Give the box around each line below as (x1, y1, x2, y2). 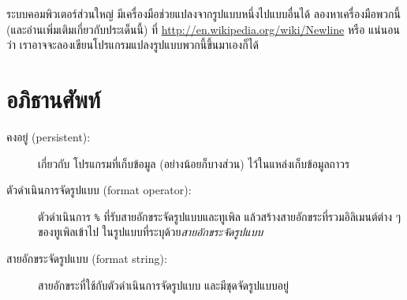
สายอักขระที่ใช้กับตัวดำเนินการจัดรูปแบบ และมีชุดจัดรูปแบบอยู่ (38, 276, 289, 293)
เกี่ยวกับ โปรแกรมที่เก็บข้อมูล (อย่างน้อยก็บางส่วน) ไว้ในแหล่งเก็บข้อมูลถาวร (38, 155, 350, 171)
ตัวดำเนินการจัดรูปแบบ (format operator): (6, 182, 192, 198)
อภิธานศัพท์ (6, 82, 101, 114)
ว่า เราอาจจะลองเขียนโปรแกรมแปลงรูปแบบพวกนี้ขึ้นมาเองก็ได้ (6, 36, 259, 53)
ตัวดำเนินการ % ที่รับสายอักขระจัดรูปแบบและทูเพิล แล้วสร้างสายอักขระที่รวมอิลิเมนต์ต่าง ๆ (38, 208, 401, 224)
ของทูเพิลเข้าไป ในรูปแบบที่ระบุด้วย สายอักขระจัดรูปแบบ (38, 223, 263, 240)
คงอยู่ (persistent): (6, 128, 91, 144)
